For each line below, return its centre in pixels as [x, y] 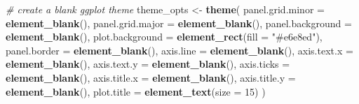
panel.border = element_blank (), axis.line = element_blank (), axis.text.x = [179, 50]
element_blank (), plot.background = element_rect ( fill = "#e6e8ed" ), [164, 37]
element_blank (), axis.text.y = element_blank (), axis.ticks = [148, 64]
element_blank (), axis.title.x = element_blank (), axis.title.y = [151, 77]
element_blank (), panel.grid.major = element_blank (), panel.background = [179, 23]
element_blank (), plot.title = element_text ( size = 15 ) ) [136, 91]
